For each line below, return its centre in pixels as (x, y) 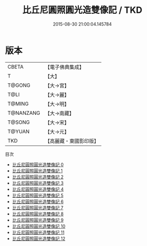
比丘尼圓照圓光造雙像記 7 (38, 208)
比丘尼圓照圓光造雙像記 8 (38, 214)
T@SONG (19, 122)
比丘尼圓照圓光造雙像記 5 (38, 195)
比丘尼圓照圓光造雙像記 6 (38, 201)
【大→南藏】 (60, 113)
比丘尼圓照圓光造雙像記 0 (38, 164)
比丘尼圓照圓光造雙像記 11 (38, 232)
